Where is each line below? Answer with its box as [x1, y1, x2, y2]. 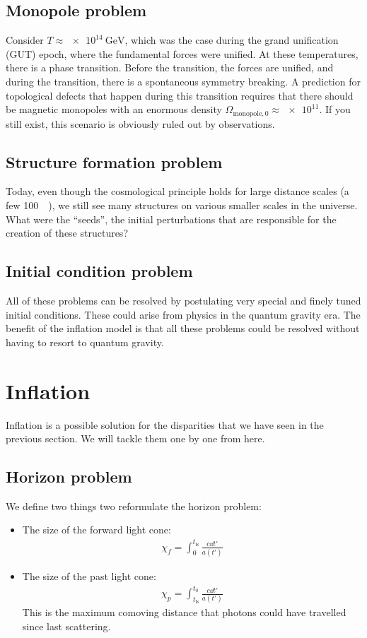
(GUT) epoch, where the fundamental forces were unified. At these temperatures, [6, 46, 359, 61]
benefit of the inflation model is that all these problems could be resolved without [6, 321, 360, 336]
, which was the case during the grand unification [124, 33, 339, 47]
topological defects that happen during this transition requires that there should [6, 88, 354, 102]
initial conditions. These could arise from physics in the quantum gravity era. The [6, 307, 361, 321]
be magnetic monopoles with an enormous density [6, 102, 222, 117]
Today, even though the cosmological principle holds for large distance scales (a [6, 184, 349, 199]
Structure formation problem [6, 150, 223, 172]
